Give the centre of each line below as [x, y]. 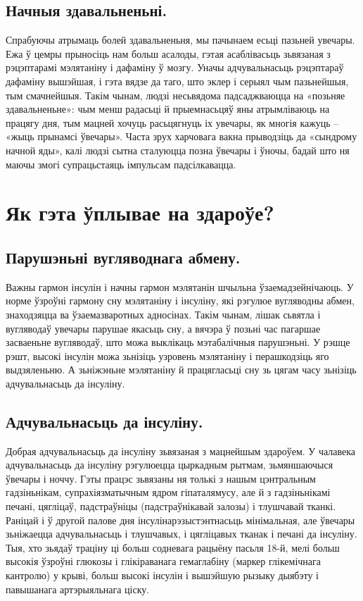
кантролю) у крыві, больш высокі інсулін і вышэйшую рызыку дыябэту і [162, 575]
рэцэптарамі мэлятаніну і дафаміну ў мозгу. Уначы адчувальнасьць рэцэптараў [175, 67]
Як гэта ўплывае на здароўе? [140, 212]
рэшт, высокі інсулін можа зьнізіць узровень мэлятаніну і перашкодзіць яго [167, 355]
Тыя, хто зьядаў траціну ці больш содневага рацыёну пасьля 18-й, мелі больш [173, 547]
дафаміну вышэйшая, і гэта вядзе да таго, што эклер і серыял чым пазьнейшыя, [177, 81]
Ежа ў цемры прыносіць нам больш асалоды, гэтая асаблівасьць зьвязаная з [168, 53]
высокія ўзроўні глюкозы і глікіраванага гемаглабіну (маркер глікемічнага [164, 561]
